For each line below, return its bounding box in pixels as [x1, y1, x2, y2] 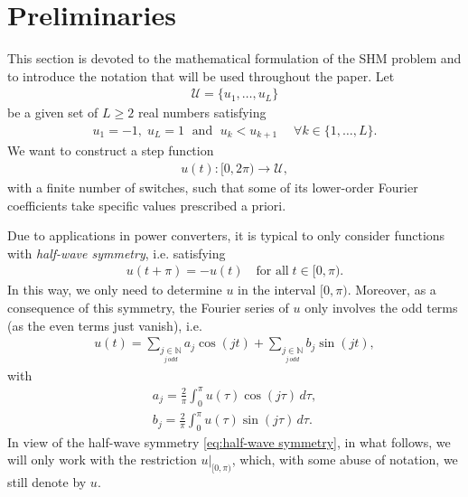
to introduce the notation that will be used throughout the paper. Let [7, 66, 395, 85]
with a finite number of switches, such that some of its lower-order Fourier [7, 178, 418, 197]
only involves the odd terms [304, 298, 458, 317]
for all [256, 265, 289, 278]
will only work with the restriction [7, 450, 197, 469]
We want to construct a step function [7, 141, 214, 160]
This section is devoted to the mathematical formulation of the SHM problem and [7, 49, 462, 68]
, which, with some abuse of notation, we [231, 450, 458, 469]
